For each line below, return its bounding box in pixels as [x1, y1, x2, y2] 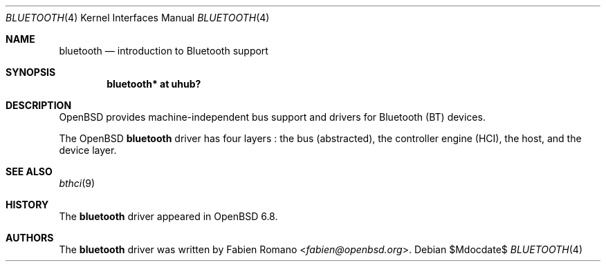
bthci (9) [59, 177, 95, 189]
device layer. [59, 144, 117, 156]
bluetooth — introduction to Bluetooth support [59, 45, 268, 57]
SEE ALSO [6, 166, 53, 177]
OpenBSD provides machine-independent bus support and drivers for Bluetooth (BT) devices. [59, 111, 486, 123]
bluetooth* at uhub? [107, 78, 201, 90]
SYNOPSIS [6, 66, 56, 78]
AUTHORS [6, 232, 54, 244]
